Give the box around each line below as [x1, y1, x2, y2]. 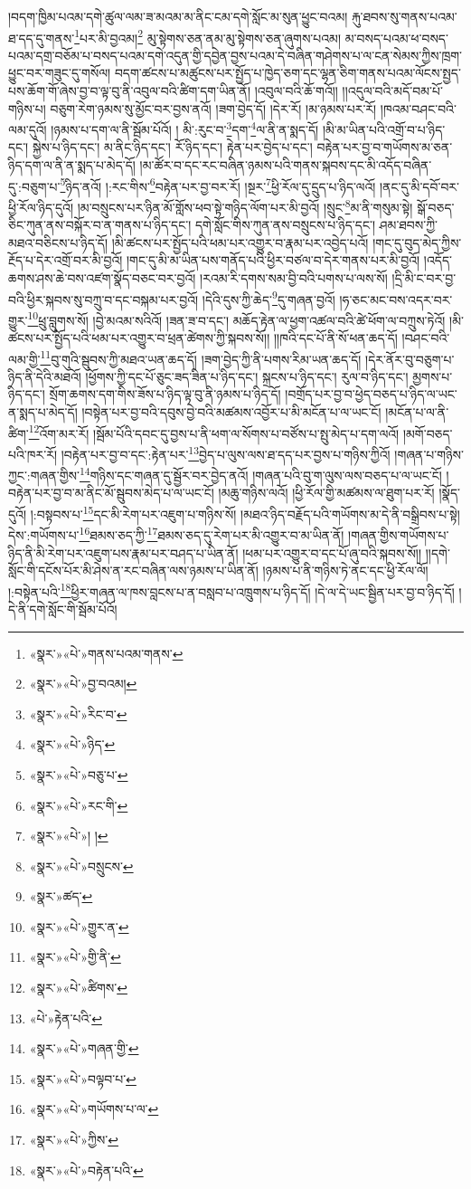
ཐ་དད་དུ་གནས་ [8, 28, 75, 47]
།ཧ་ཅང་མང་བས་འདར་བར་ [339, 290, 453, 309]
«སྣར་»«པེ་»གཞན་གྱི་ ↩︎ [29, 1039, 139, 1058]
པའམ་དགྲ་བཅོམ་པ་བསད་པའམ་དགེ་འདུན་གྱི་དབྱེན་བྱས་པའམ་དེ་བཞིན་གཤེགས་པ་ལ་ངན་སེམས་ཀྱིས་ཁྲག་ [8, 45, 463, 64]
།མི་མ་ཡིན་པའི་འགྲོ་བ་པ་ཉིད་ [322, 119, 446, 138]
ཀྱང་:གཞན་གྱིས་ [8, 465, 80, 484]
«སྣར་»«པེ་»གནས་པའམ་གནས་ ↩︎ [29, 643, 184, 662]
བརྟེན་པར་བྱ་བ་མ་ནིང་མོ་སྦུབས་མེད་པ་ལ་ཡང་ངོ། [8, 483, 214, 502]
